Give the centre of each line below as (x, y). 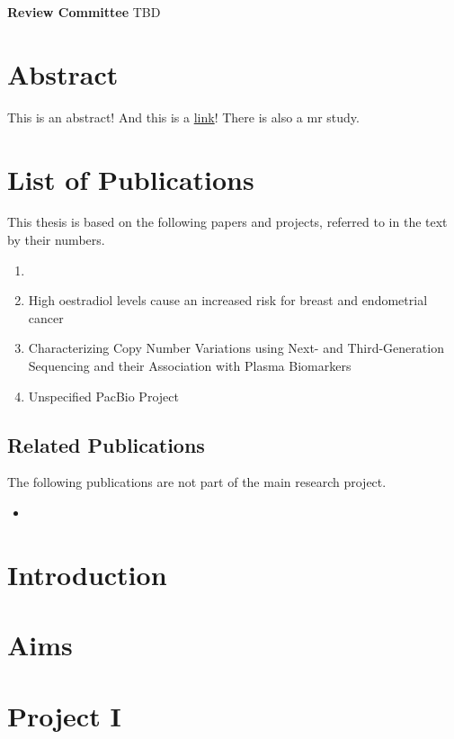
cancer (46, 317)
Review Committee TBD (84, 12)
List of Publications (131, 179)
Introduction (87, 574)
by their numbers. (56, 240)
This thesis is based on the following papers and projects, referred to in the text (227, 222)
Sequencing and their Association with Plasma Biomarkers (190, 365)
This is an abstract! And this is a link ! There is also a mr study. (183, 117)
